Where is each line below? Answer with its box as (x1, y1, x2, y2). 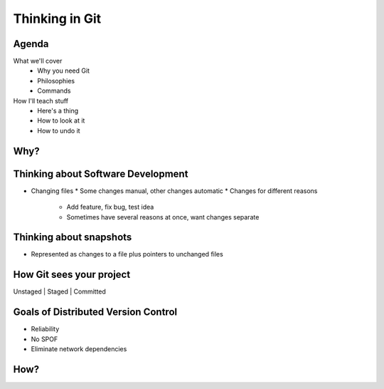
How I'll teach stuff (13, 96, 69, 105)
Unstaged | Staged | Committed (13, 287, 107, 296)
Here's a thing (37, 107, 78, 115)
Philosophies (37, 76, 75, 85)
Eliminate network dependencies (31, 345, 127, 353)
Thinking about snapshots (13, 232, 132, 244)
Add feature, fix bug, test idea (66, 203, 154, 212)
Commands (37, 86, 71, 95)
